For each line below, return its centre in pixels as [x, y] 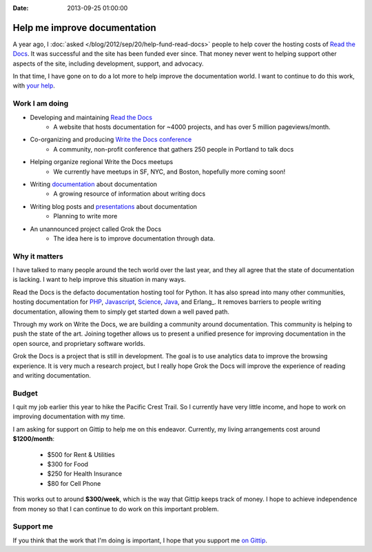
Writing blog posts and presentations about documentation [114, 206]
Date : [21, 8]
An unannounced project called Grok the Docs [96, 229]
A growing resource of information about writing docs [130, 194]
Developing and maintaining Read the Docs [91, 117]
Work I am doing [41, 103]
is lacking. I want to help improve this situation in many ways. [99, 280]
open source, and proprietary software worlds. [79, 343]
